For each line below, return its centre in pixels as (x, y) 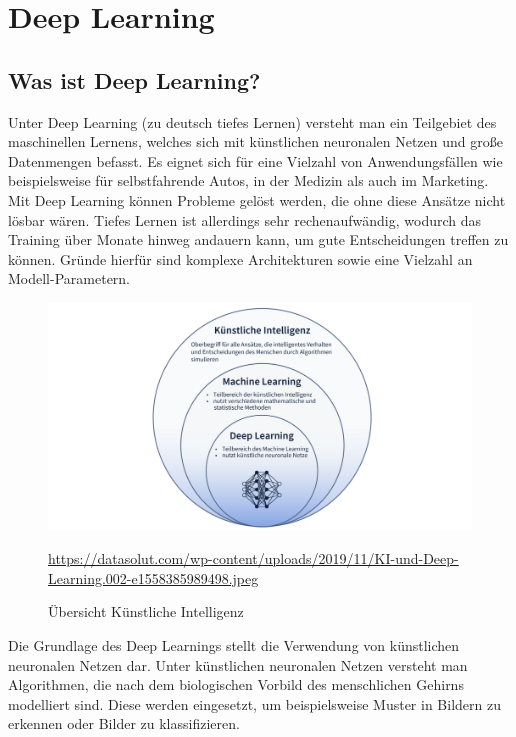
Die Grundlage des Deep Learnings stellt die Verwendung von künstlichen (234, 644)
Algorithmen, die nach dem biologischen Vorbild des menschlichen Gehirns (236, 684)
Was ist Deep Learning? (134, 79)
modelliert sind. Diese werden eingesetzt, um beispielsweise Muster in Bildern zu (254, 703)
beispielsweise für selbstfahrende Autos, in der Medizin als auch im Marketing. (248, 180)
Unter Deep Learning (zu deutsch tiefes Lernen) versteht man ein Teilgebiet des (252, 121)
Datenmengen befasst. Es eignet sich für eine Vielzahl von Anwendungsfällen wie (255, 160)
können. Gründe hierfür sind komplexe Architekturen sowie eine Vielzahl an (240, 258)
